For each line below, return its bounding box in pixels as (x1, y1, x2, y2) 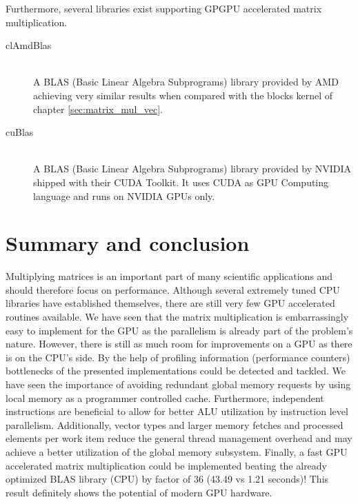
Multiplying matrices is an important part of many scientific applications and (6, 269, 333, 283)
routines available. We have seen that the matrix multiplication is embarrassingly (6, 310, 349, 324)
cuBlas (6, 125, 34, 139)
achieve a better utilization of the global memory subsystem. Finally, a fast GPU (6, 444, 348, 458)
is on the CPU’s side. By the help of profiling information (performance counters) (6, 350, 350, 364)
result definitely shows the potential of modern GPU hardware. (6, 485, 272, 499)
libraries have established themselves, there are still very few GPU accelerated (6, 296, 335, 310)
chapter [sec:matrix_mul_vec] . (33, 101, 163, 116)
